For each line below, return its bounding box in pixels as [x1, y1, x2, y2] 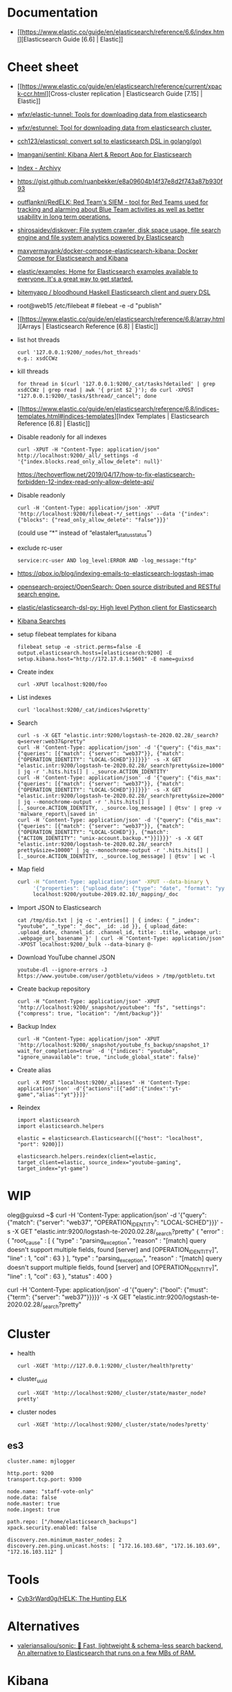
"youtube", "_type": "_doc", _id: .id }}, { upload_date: [17, 923, 188, 930]
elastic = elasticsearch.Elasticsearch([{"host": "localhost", [17, 1135, 204, 1142]
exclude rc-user [17, 544, 63, 552]
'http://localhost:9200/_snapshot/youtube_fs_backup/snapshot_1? [17, 1042, 209, 1049]
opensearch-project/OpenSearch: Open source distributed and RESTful [17, 582, 221, 591]
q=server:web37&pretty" [17, 738, 86, 745]
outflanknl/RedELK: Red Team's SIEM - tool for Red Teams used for [17, 198, 209, 206]
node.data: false [7, 1494, 57, 1501]
